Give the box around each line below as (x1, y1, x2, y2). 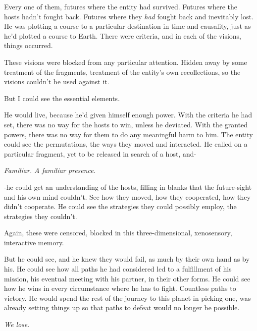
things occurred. (4, 40, 53, 51)
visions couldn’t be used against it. (4, 76, 109, 87)
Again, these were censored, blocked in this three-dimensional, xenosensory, (4, 227, 232, 238)
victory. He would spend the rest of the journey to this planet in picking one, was (4, 292, 251, 303)
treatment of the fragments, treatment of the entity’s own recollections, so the (4, 66, 241, 77)
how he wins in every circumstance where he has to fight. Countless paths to (4, 283, 236, 293)
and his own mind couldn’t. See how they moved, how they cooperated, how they (4, 191, 251, 202)
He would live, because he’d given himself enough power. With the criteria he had (4, 110, 253, 120)
